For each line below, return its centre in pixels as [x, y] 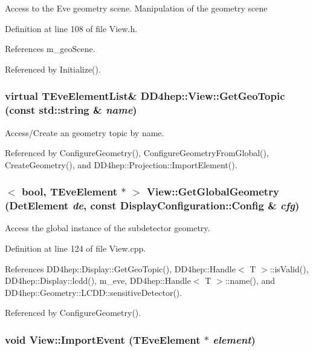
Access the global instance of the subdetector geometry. [108, 228]
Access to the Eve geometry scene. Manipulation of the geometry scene [136, 8]
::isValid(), [289, 268]
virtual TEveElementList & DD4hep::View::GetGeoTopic [145, 96]
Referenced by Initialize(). [53, 69]
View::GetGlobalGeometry [213, 192]
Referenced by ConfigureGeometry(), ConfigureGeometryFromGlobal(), [137, 153]
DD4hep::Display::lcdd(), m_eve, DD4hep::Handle [98, 280]
